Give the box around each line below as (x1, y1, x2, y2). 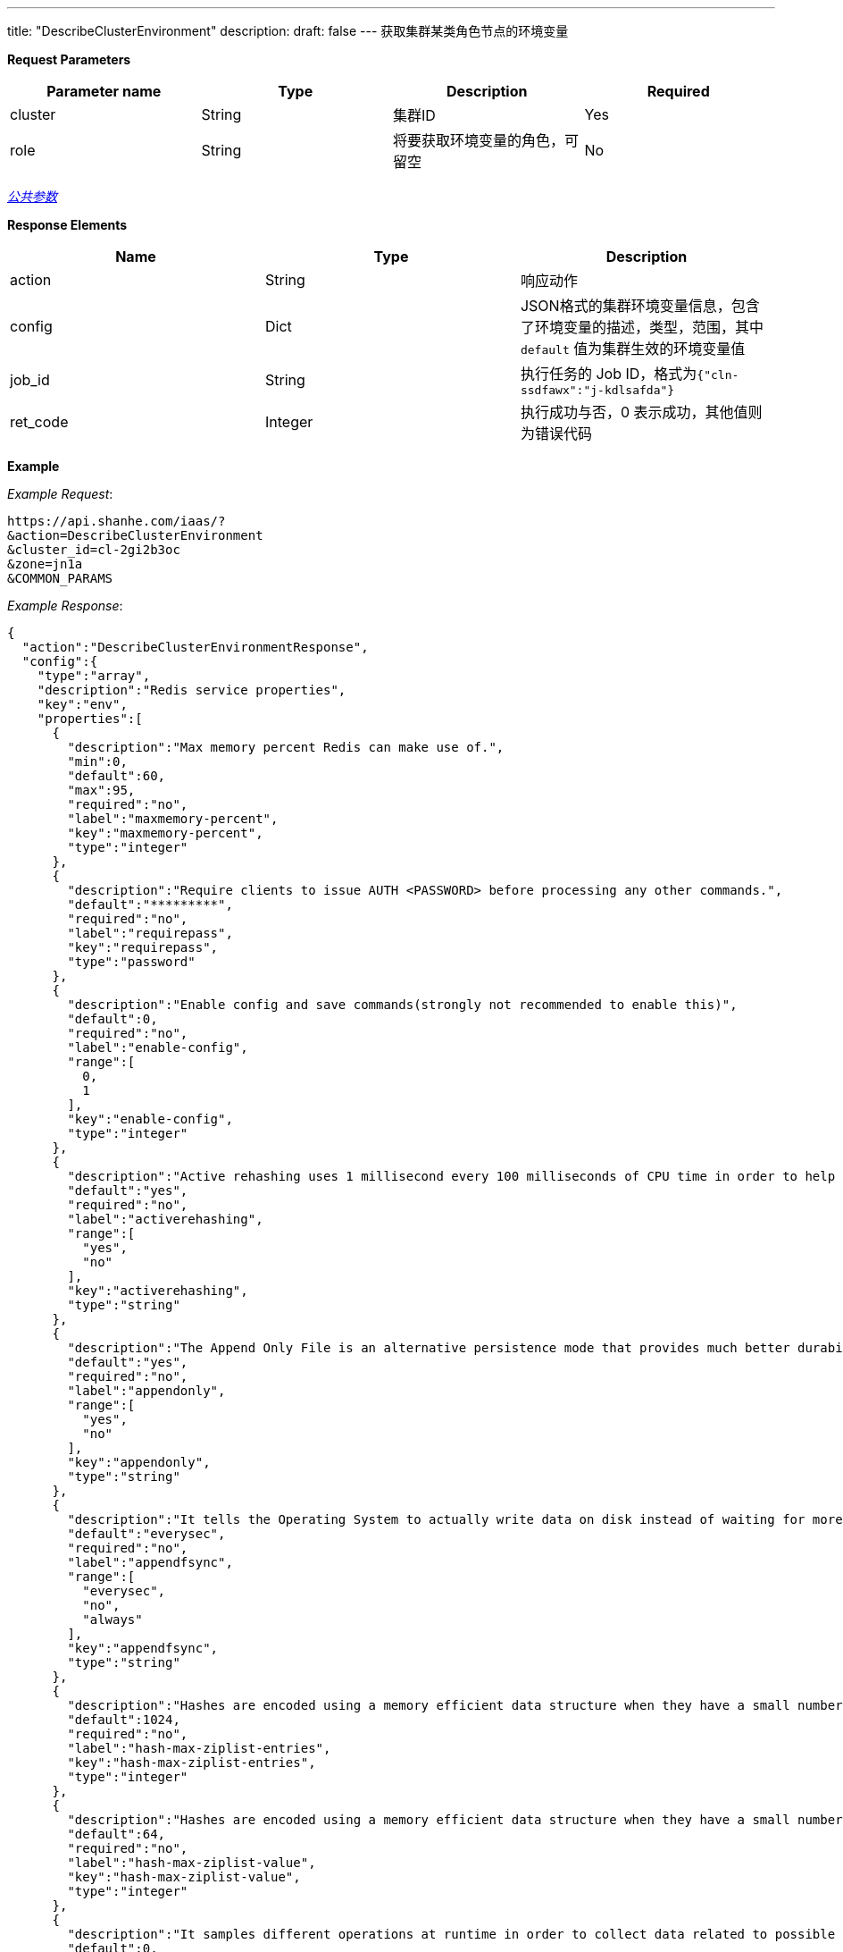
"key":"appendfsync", (67, 1641, 219, 1655)
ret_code (10, 413, 69, 431)
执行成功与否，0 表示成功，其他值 (520, 403, 748, 421)
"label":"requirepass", (67, 926, 233, 940)
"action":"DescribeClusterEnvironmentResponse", (21, 640, 369, 654)
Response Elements (7, 217, 128, 232)
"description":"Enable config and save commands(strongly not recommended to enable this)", (67, 997, 738, 1012)
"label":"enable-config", (67, 1040, 248, 1055)
